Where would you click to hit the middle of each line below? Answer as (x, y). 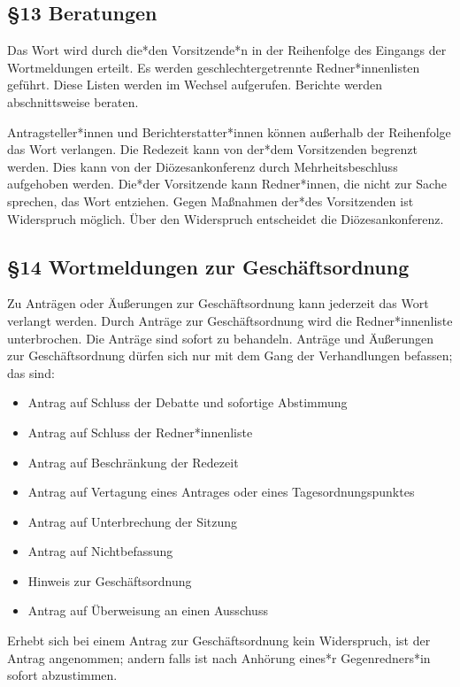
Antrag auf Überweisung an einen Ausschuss (148, 610)
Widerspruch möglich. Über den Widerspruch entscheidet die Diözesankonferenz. (226, 218)
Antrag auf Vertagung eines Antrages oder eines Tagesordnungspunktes (221, 492)
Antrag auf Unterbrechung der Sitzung (133, 521)
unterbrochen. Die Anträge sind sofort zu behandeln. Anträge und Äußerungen (221, 338)
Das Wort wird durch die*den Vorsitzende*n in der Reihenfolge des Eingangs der (227, 50)
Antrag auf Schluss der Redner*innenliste (140, 432)
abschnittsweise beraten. (73, 101)
